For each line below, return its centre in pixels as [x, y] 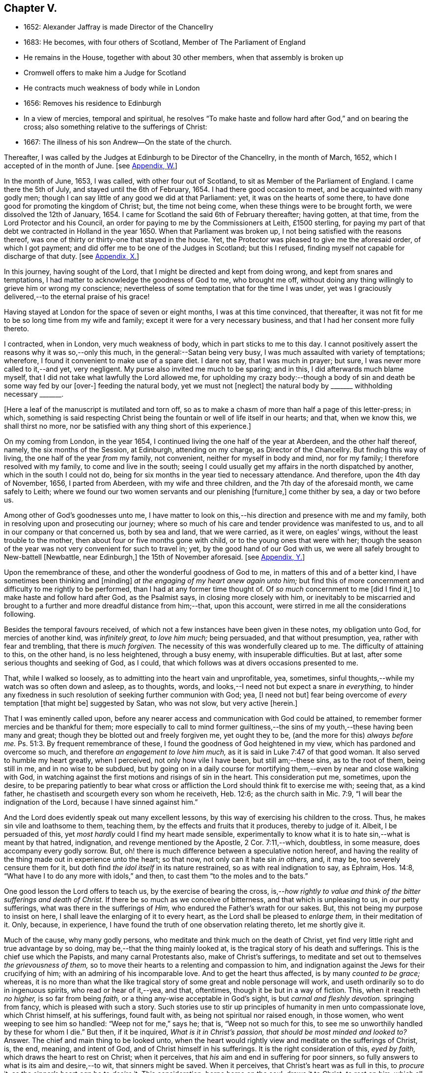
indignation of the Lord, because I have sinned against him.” [101, 802]
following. [20, 614]
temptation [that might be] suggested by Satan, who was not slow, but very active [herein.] [151, 703]
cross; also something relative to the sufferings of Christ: [115, 127]
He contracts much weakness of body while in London [112, 88]
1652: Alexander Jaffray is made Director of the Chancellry [118, 27]
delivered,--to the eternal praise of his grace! [77, 297]
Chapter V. [31, 8]
